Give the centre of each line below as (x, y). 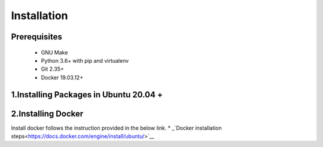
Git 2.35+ (52, 69)
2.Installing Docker (47, 114)
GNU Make (54, 52)
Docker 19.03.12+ (62, 77)
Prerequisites (36, 37)
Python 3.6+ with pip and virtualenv (85, 60)
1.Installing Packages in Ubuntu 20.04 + (87, 95)
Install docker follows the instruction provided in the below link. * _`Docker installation (117, 128)
